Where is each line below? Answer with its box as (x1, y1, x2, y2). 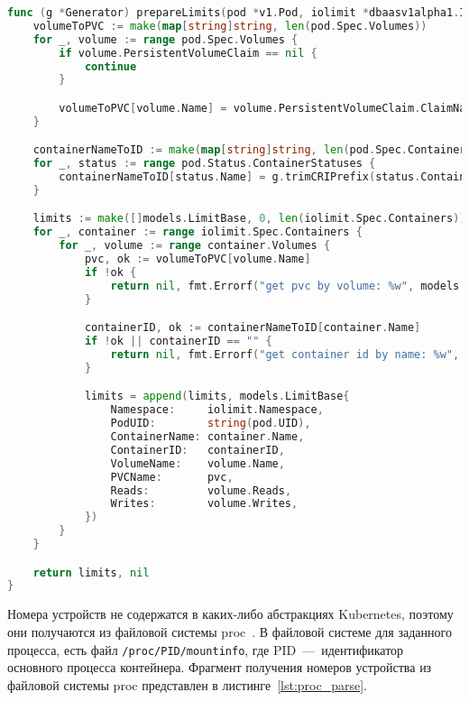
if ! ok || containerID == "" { (84, 335, 272, 348)
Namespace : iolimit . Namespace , (110, 403, 324, 417)
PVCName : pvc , (110, 470, 234, 484)
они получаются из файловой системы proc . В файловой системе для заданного (7, 622, 452, 641)
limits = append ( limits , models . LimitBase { (84, 390, 350, 403)
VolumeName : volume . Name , (110, 457, 285, 470)
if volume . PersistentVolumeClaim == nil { (59, 46, 317, 60)
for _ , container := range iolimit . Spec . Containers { (32, 226, 363, 239)
